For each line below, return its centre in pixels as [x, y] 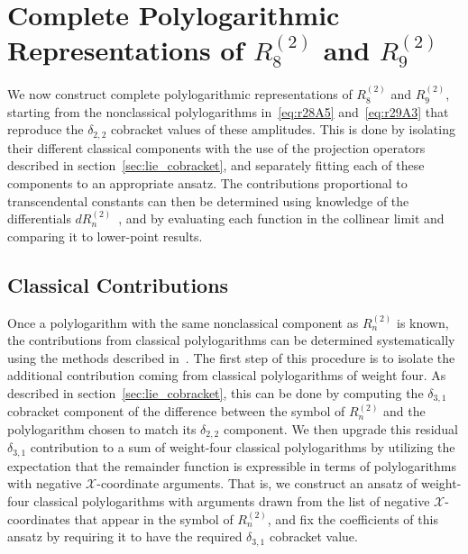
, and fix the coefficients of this [353, 518]
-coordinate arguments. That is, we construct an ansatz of [257, 483]
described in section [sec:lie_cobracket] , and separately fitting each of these [216, 165]
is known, [422, 322]
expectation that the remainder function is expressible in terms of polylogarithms [232, 465]
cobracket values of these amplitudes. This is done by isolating [283, 129]
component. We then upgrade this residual [340, 428]
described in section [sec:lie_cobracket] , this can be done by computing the [216, 392]
